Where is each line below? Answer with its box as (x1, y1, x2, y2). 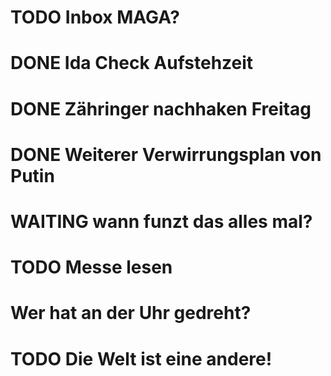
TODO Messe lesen (10, 256, 173, 279)
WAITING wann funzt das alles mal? (10, 210, 313, 233)
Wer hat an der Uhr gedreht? (10, 302, 252, 325)
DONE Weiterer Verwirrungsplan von (10, 143, 322, 166)
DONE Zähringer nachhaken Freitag (10, 97, 312, 120)
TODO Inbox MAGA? (10, 6, 181, 29)
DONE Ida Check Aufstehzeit (10, 52, 254, 75)
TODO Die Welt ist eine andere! (10, 347, 273, 370)
